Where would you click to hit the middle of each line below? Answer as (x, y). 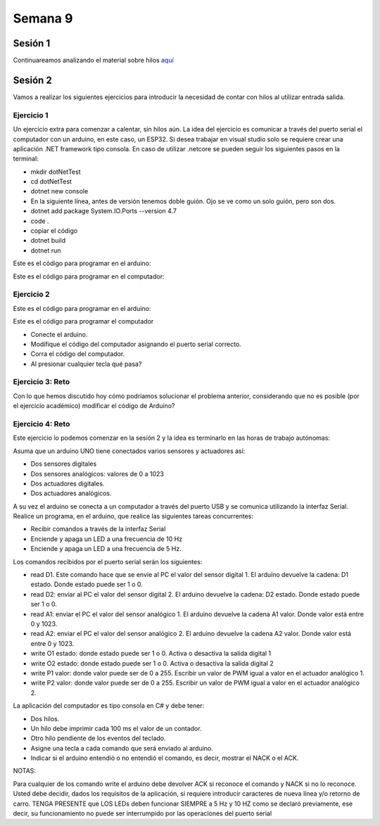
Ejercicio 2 (31, 294)
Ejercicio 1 (31, 115)
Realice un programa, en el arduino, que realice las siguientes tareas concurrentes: (133, 516)
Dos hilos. (45, 718)
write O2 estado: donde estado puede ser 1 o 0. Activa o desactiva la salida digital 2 (152, 663)
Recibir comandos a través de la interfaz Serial (98, 529)
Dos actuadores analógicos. (71, 493)
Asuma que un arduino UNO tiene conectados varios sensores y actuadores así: (129, 451)
